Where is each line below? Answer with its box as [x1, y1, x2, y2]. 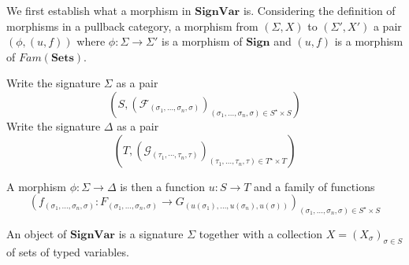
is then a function [120, 178, 206, 194]
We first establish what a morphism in [6, 2, 191, 18]
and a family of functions [254, 178, 375, 194]
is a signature [118, 226, 184, 242]
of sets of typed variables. [6, 243, 129, 259]
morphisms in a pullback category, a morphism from [6, 17, 258, 34]
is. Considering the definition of [243, 2, 396, 18]
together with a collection [199, 226, 323, 242]
